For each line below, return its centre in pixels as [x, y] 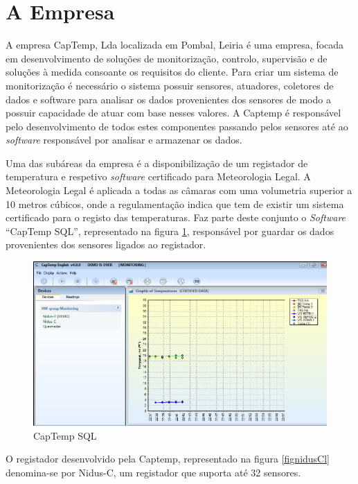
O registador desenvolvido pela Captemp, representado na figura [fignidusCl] [168, 459]
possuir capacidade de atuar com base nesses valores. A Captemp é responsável [173, 113]
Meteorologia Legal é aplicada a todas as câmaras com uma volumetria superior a [179, 190]
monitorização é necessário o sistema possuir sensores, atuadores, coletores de [170, 85]
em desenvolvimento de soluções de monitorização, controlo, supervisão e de [167, 58]
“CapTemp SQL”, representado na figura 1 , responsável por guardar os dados [170, 231]
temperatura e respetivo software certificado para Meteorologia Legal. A [158, 176]
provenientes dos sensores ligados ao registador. [106, 244]
